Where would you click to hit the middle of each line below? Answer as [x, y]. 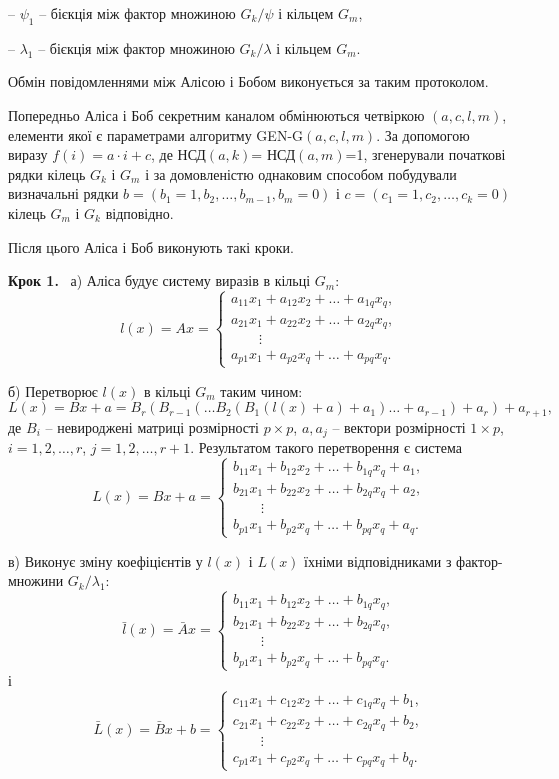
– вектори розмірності [399, 426]
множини [36, 580]
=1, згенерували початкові [425, 154]
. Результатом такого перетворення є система [326, 447]
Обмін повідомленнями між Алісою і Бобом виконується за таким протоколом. [248, 81]
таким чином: [261, 390]
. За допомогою [423, 134]
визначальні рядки [63, 193]
